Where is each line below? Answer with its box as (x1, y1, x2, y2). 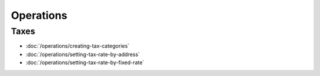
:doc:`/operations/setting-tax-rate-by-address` (25, 51, 140, 58)
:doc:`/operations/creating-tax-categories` (25, 42, 130, 49)
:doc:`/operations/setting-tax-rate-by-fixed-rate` (25, 59, 145, 66)
